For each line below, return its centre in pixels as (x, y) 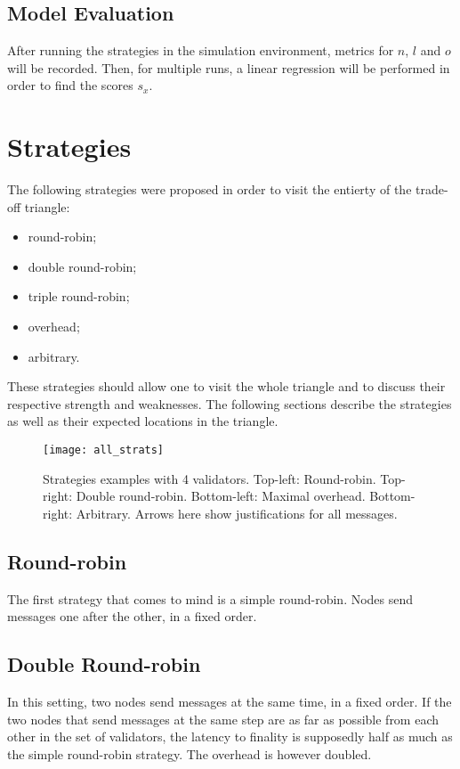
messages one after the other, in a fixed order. (132, 616)
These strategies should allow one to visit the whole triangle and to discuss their (226, 386)
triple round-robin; (79, 296)
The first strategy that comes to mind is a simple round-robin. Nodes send (210, 598)
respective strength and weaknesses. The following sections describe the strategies (230, 403)
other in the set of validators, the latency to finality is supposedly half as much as (230, 736)
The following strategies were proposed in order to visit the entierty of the (210, 189)
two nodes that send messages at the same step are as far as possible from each (223, 719)
